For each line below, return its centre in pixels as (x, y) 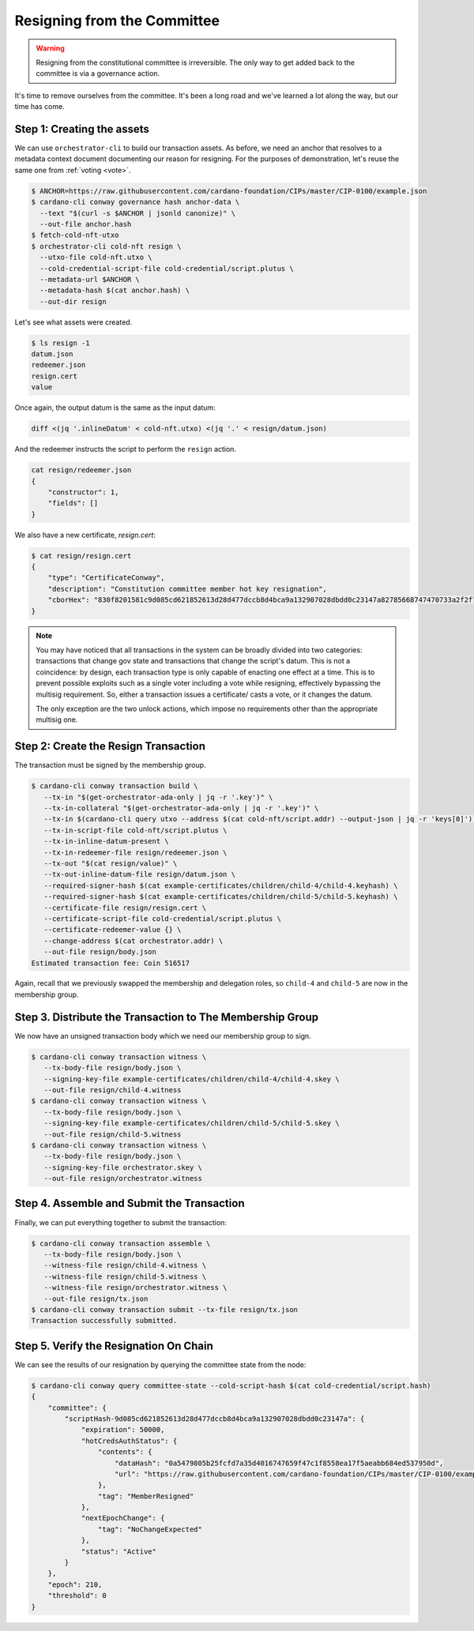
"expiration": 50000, (123, 1430)
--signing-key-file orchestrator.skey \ (123, 1167)
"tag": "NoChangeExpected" (150, 1529)
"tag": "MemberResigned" (146, 1496)
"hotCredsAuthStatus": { (129, 1441)
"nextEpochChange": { (123, 1518)
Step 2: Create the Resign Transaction (110, 746)
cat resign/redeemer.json (81, 470)
